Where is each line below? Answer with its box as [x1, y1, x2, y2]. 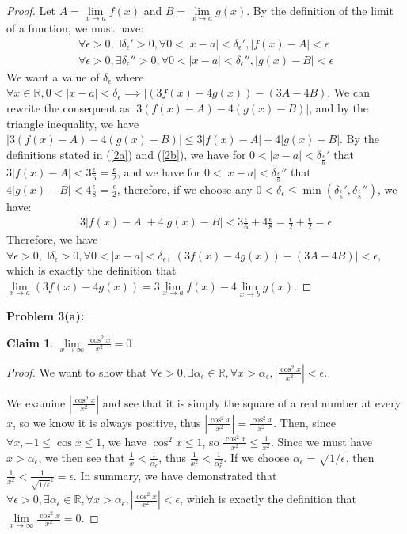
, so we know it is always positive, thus [13, 414, 201, 430]
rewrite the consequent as [6, 100, 130, 116]
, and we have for [116, 163, 201, 180]
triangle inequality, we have [6, 115, 139, 131]
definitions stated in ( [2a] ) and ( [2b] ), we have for [6, 146, 246, 162]
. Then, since [273, 414, 336, 430]
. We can [327, 84, 370, 100]
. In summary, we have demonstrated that [73, 467, 277, 483]
